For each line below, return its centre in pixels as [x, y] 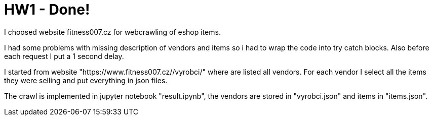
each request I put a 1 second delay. [64, 56]
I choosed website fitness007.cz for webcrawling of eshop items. [112, 32]
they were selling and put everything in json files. [86, 80]
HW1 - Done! [47, 10]
